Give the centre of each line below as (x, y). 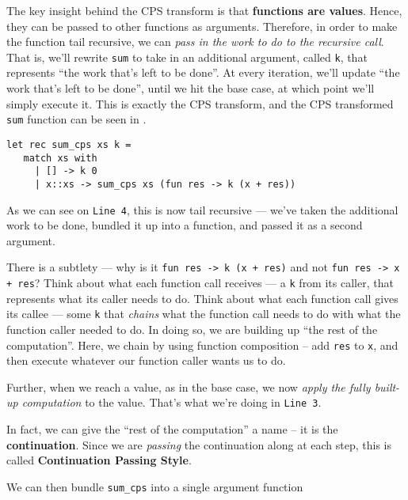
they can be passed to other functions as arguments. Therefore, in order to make (202, 26)
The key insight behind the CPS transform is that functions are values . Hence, (204, 10)
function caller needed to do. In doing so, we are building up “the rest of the (192, 329)
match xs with (60, 158)
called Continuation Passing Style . (99, 460)
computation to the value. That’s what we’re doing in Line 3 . (172, 402)
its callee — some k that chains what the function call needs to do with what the (204, 314)
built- (387, 386)
